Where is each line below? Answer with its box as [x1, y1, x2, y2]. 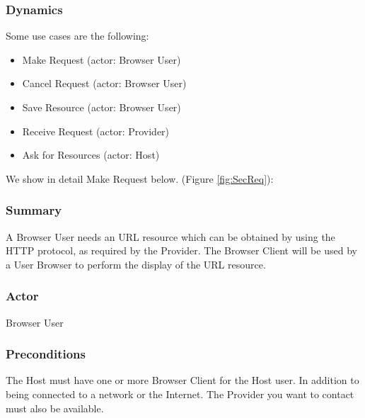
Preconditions [6, 345, 86, 363]
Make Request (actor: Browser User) [22, 52, 181, 67]
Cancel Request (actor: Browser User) [22, 76, 187, 91]
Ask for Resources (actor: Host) [22, 147, 160, 162]
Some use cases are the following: [6, 28, 149, 43]
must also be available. [6, 400, 104, 415]
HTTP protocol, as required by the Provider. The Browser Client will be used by [6, 243, 357, 258]
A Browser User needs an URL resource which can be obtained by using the [6, 229, 335, 244]
